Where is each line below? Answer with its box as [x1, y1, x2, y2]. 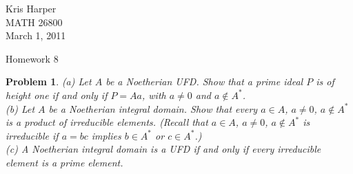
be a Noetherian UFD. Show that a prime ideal [105, 74, 303, 89]
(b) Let [6, 101, 35, 116]
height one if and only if [6, 87, 108, 102]
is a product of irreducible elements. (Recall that [6, 115, 208, 129]
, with [142, 87, 166, 102]
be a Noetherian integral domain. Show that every [48, 101, 258, 116]
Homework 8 [6, 51, 59, 65]
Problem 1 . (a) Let [6, 74, 92, 89]
